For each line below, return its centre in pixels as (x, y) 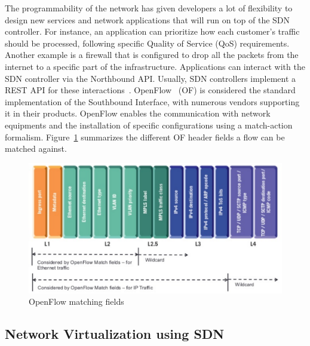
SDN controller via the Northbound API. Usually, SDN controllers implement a (151, 78)
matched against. (36, 148)
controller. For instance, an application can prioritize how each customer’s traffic (152, 31)
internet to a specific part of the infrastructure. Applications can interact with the (155, 66)
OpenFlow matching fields (76, 301)
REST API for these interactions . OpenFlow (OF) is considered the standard (150, 90)
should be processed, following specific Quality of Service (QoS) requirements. (147, 43)
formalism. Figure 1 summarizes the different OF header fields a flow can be (145, 137)
